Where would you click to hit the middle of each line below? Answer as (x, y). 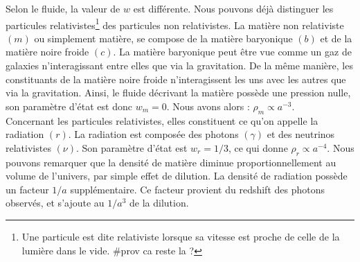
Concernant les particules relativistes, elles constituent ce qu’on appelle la (162, 120)
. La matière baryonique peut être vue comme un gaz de (232, 52)
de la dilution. (159, 203)
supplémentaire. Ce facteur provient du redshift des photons (197, 189)
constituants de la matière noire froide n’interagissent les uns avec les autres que (176, 79)
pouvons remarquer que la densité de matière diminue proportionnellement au (171, 162)
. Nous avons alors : (208, 106)
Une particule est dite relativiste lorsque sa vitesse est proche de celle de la (181, 236)
